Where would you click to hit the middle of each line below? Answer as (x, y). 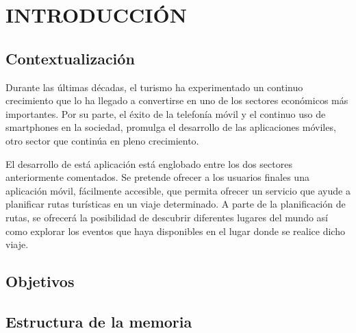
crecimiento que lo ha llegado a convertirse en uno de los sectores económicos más (177, 100)
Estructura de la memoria (99, 321)
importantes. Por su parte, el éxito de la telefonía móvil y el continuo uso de (166, 113)
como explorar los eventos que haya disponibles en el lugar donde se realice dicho (175, 231)
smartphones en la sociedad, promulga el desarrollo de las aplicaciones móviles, (171, 127)
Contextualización (70, 58)
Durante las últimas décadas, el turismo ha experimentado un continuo (154, 87)
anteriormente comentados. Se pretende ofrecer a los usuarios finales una (157, 177)
